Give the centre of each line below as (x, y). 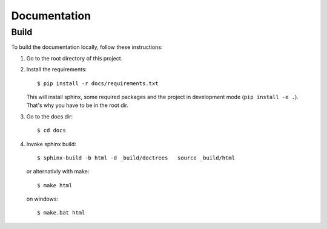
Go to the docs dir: (50, 116)
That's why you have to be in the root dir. (78, 105)
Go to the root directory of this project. (74, 58)
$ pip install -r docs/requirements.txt (98, 83)
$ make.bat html (61, 213)
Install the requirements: (57, 69)
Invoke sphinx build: (51, 144)
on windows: (42, 199)
